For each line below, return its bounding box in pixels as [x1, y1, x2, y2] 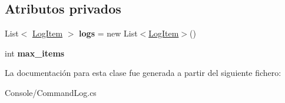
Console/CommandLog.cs [5, 86, 97, 98]
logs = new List [79, 27, 138, 39]
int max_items [5, 46, 65, 59]
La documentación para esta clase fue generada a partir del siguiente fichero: [5, 67, 281, 79]
